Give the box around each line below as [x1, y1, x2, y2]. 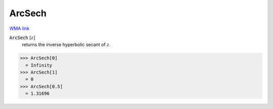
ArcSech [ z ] [9, 34, 35, 41]
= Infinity [25, 62, 53, 68]
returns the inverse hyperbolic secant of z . [22, 42, 111, 48]
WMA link [9, 25, 30, 31]
